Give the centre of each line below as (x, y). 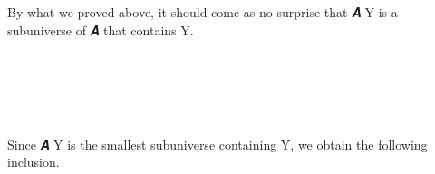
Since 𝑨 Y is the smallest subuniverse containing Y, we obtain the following (217, 144)
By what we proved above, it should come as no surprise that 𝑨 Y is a (203, 12)
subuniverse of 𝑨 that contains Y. (101, 29)
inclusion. (34, 162)
